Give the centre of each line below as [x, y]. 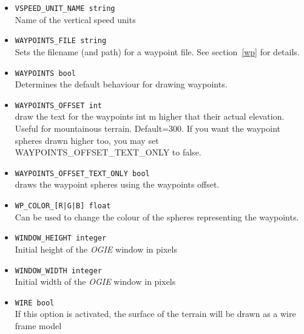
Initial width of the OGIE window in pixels [95, 281]
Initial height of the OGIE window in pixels [96, 249]
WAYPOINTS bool [46, 73]
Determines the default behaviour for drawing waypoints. [121, 84]
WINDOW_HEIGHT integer [61, 238]
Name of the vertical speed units [75, 19]
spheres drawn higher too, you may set [87, 140]
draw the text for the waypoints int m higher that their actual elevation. [150, 116]
